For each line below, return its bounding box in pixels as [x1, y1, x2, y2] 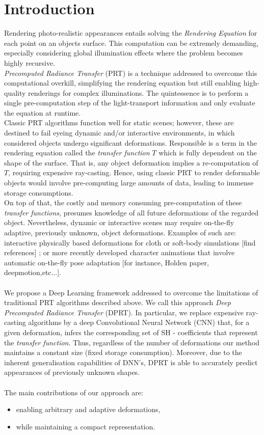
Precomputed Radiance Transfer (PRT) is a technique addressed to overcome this [4, 67, 257, 78]
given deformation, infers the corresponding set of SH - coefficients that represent [4, 327, 258, 337]
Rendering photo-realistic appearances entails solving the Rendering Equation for [4, 28, 257, 38]
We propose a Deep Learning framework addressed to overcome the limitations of [4, 287, 258, 297]
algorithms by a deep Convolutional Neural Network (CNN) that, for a [28, 317, 250, 328]
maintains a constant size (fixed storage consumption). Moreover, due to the [4, 347, 242, 358]
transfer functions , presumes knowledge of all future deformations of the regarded [4, 207, 258, 217]
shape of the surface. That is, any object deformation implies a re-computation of [4, 157, 258, 168]
